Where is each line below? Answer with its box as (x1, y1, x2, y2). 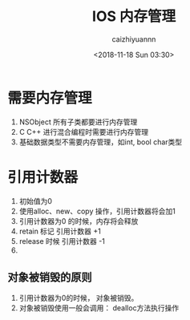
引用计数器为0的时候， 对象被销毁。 (18, 294, 139, 303)
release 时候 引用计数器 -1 (18, 236, 106, 245)
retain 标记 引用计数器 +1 (18, 226, 101, 236)
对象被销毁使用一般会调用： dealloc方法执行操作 (18, 303, 180, 313)
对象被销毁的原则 (7, 270, 92, 285)
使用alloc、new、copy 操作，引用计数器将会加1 (18, 206, 176, 216)
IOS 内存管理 (91, 7, 176, 26)
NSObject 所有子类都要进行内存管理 (18, 117, 138, 127)
